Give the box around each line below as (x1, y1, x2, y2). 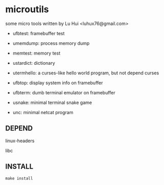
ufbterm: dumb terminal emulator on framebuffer (12, 89, 116, 95)
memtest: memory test (12, 50, 60, 56)
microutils (5, 4, 50, 15)
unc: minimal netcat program (12, 109, 74, 115)
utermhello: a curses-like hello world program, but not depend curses (12, 70, 159, 76)
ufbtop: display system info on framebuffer (12, 80, 103, 86)
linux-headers (5, 138, 35, 144)
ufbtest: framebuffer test (12, 30, 65, 36)
